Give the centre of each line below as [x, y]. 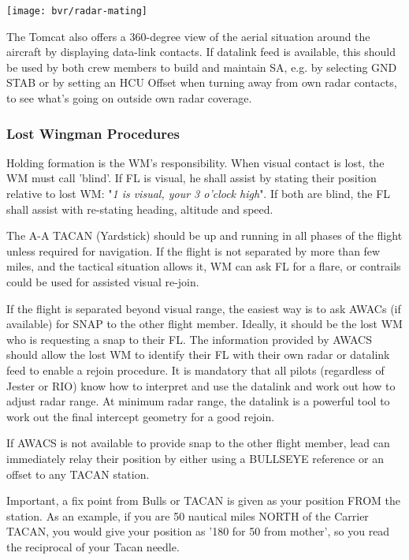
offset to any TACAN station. [78, 474]
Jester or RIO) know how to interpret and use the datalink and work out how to [201, 385]
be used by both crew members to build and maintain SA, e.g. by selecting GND [202, 67]
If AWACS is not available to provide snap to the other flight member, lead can [198, 443]
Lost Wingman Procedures [93, 133]
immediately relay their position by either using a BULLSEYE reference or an [195, 458]
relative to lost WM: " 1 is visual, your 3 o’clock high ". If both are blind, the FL [199, 194]
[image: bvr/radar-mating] [77, 11]
